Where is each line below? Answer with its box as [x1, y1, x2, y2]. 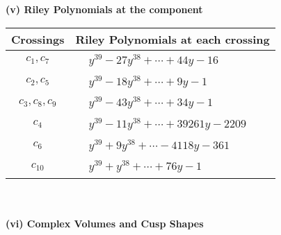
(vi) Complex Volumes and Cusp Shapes [6, 216, 204, 230]
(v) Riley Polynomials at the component [6, 2, 203, 16]
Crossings [11, 31, 65, 47]
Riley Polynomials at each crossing [75, 31, 270, 47]
